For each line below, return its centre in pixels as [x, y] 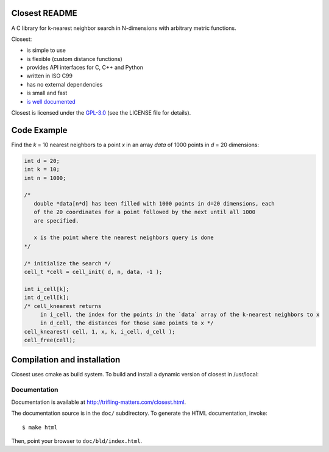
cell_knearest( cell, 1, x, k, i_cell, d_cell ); [100, 332]
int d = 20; [42, 161]
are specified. [56, 221]
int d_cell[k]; [47, 298]
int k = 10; [42, 170]
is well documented [51, 101]
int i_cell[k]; [47, 289]
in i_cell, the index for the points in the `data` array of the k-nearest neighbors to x [180, 314]
